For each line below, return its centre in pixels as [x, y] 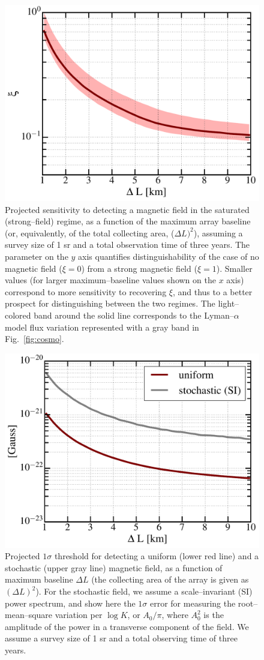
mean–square [29, 615]
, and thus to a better [212, 291]
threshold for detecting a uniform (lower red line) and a [157, 556]
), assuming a [218, 232]
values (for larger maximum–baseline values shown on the [110, 280]
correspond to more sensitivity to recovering [86, 291]
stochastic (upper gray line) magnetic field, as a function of [114, 567]
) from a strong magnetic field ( [139, 268]
